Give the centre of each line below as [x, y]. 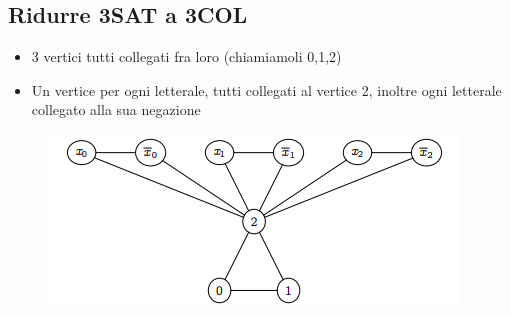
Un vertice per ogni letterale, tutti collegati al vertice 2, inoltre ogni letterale [266, 89]
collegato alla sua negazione [116, 109]
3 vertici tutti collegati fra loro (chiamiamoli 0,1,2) [186, 56]
